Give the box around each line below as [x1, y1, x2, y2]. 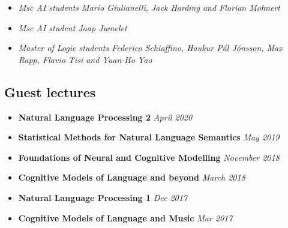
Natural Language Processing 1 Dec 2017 [18, 191, 188, 203]
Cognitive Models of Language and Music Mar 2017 [18, 211, 233, 224]
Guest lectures [4, 82, 96, 101]
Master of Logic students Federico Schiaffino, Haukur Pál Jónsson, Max [18, 41, 283, 54]
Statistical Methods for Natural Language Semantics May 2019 [18, 131, 280, 143]
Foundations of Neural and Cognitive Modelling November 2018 [18, 151, 280, 163]
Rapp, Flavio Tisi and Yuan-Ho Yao [18, 53, 152, 65]
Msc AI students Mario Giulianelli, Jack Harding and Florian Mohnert [18, 1, 280, 13]
